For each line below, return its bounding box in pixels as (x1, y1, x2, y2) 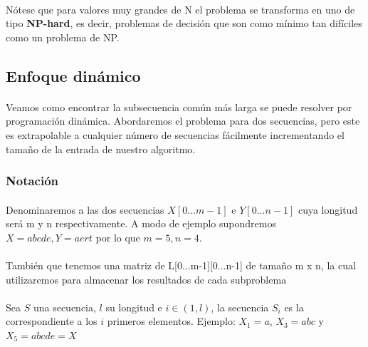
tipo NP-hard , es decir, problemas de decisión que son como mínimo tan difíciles (6, 16, 362, 31)
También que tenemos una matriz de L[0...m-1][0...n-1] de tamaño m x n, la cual (6, 257, 356, 272)
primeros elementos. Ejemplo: (107, 314, 236, 328)
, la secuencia (211, 299, 269, 314)
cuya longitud (298, 202, 358, 217)
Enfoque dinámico (6, 64, 141, 86)
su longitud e (105, 299, 162, 314)
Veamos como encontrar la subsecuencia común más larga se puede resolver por (6, 99, 352, 114)
